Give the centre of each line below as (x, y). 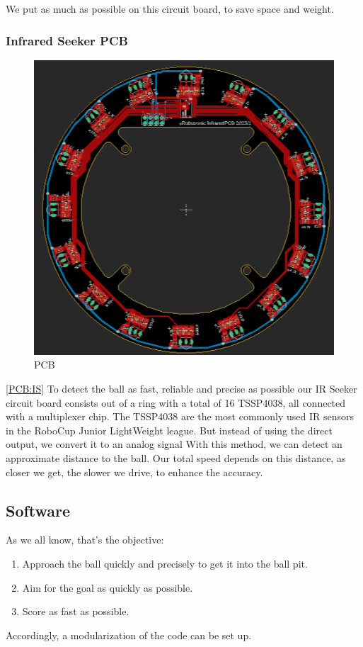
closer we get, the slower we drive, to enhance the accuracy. (134, 472)
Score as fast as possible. (76, 611)
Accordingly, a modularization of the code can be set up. (129, 635)
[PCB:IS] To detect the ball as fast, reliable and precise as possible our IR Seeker (181, 389)
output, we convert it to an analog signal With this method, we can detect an (174, 444)
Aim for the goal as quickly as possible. (108, 587)
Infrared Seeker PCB (67, 40)
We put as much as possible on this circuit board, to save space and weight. (170, 9)
